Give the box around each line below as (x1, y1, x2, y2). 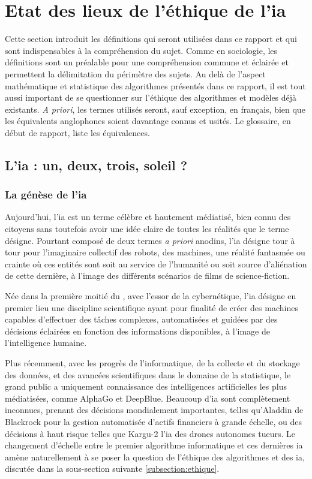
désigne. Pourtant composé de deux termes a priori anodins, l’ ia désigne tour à (5, 234, 295, 246)
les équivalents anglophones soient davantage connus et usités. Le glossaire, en (5, 115, 291, 127)
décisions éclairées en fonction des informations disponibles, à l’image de (5, 324, 270, 337)
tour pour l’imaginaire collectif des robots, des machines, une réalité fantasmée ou (5, 246, 305, 258)
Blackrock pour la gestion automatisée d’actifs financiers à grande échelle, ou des (5, 415, 302, 427)
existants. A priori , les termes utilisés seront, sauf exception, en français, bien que (5, 103, 305, 115)
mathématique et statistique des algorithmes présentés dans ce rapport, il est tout (5, 79, 306, 92)
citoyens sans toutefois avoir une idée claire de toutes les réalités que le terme (5, 222, 289, 235)
